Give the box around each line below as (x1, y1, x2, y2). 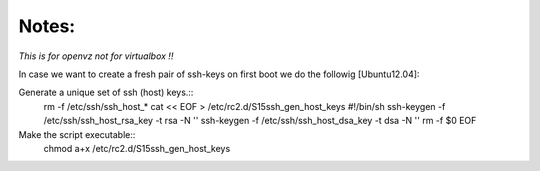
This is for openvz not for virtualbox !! (18, 50, 174, 62)
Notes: (18, 15, 76, 37)
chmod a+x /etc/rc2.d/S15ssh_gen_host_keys (43, 142, 231, 154)
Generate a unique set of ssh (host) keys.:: (18, 86, 194, 99)
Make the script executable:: (18, 128, 136, 140)
